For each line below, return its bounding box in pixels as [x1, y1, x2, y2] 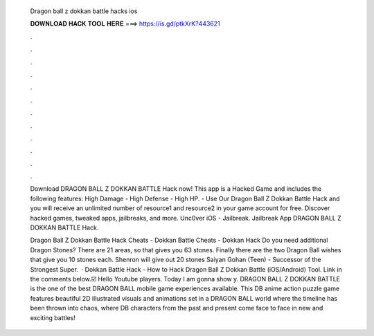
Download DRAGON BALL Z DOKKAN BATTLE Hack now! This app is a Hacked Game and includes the [30, 185, 322, 193]
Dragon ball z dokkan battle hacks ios [30, 7, 138, 15]
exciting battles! [30, 313, 76, 321]
